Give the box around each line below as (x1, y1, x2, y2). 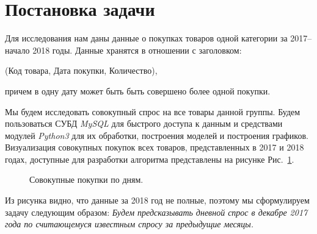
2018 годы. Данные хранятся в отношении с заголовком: (32, 43, 242, 56)
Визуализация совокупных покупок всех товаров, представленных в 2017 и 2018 (5, 141, 304, 154)
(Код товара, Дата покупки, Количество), (5, 64, 158, 77)
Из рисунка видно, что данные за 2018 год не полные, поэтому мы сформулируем (5, 194, 310, 207)
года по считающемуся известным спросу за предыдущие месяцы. (5, 218, 254, 230)
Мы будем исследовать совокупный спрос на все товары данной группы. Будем (5, 105, 301, 118)
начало (5, 43, 30, 56)
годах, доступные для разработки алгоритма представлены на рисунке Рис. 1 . (5, 152, 294, 165)
